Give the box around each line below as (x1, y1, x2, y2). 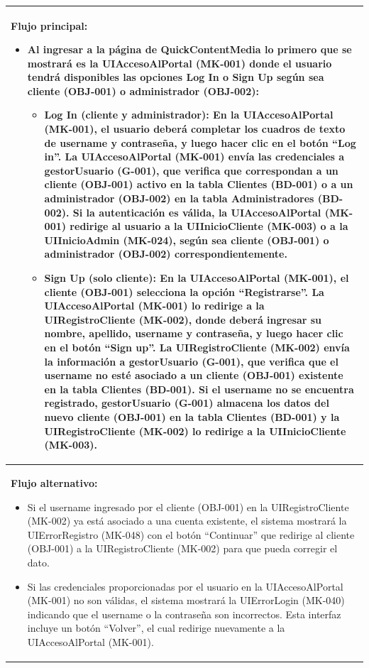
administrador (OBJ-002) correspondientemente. (44, 246, 287, 261)
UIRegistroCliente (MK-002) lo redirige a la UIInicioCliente (44, 423, 346, 438)
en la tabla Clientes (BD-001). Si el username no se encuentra (44, 381, 354, 396)
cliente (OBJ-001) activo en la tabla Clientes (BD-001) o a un (44, 177, 353, 192)
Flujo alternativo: (11, 475, 98, 490)
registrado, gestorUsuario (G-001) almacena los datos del (44, 395, 329, 410)
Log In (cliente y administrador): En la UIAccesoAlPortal (44, 107, 334, 122)
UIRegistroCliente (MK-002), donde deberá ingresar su (44, 312, 322, 327)
